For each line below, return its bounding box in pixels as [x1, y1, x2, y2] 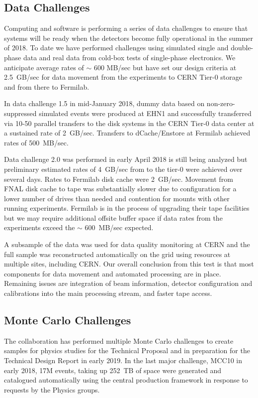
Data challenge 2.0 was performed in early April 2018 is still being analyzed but [4, 154, 248, 164]
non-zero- [206, 98, 235, 109]
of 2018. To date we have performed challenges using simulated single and [4, 42, 229, 53]
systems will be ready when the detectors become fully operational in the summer [4, 32, 254, 43]
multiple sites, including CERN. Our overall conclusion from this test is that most [4, 259, 254, 269]
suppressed [4, 108, 37, 118]
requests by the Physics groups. [4, 384, 100, 395]
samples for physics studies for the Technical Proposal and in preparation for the [4, 345, 250, 356]
